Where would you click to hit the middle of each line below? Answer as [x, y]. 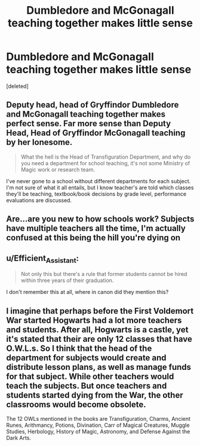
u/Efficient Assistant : [43, 259]
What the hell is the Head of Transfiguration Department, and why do [106, 157]
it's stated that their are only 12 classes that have [99, 339]
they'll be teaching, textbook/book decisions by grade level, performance [96, 194]
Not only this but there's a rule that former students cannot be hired [104, 274]
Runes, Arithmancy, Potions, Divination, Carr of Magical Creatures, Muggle [98, 425]
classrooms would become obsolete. [76, 404]
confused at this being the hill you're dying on [93, 238]
